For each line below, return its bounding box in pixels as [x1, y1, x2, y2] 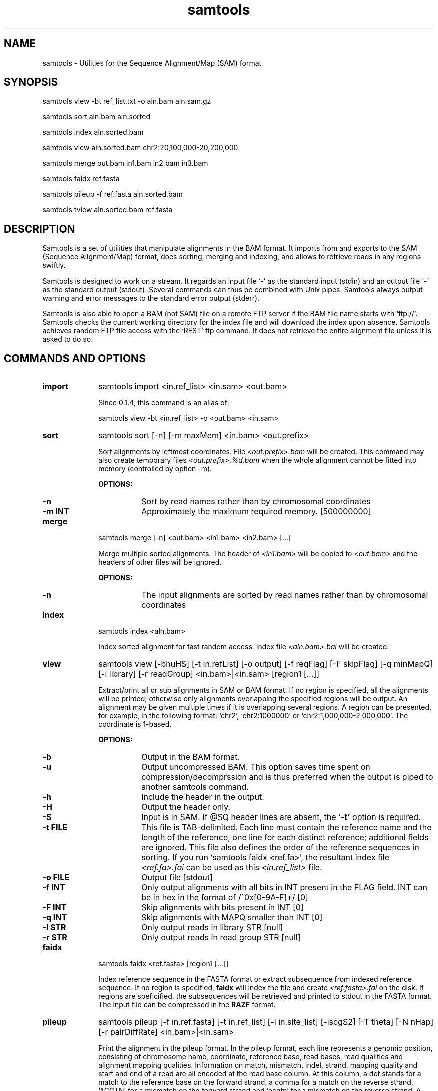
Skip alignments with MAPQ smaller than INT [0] [141, 912, 323, 923]
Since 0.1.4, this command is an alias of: [98, 398, 229, 407]
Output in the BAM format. [141, 752, 240, 762]
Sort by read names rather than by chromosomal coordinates [141, 496, 371, 507]
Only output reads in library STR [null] [141, 922, 283, 933]
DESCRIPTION [4, 222, 75, 235]
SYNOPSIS [4, 76, 58, 89]
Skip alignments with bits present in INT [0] [141, 902, 304, 913]
